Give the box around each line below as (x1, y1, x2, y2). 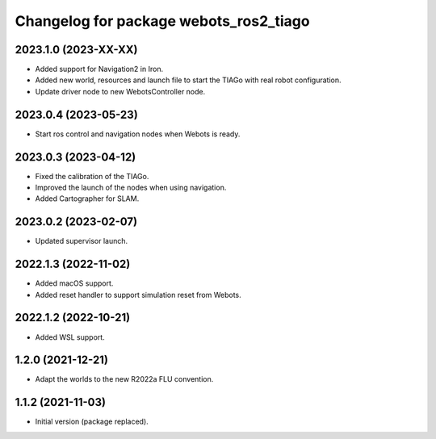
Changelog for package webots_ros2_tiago (15, 12, 310, 30)
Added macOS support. (35, 278, 114, 288)
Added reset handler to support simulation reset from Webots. (35, 290, 241, 299)
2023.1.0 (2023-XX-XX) (15, 43, 138, 56)
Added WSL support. (35, 332, 105, 342)
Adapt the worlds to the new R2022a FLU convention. (35, 374, 214, 384)
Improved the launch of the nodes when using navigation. (35, 182, 227, 193)
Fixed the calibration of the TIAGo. (35, 171, 149, 181)
